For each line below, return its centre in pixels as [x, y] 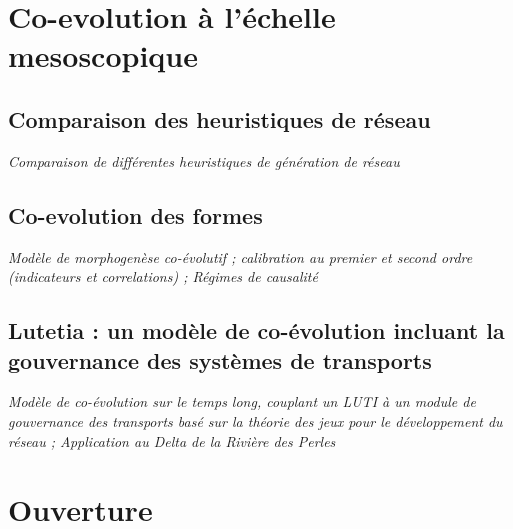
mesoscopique [103, 55]
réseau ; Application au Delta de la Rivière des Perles [172, 440]
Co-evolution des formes [135, 214]
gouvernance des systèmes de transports [220, 359]
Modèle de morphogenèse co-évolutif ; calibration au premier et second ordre [240, 256]
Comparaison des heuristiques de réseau [219, 118]
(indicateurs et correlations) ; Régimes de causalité [163, 276]
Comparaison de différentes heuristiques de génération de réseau [204, 160]
